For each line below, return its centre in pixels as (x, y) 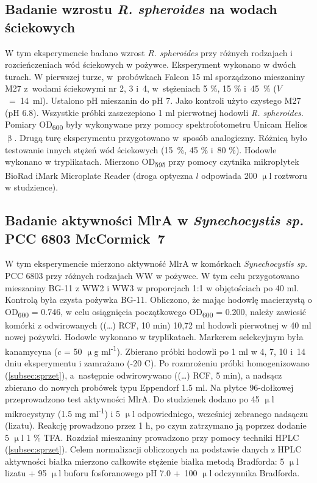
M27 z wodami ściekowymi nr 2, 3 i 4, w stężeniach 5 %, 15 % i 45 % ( (141, 88)
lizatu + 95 (26, 473)
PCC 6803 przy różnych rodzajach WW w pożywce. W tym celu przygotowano (152, 275)
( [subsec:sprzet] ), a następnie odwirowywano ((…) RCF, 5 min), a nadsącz (144, 375)
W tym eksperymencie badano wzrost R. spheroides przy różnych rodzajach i (149, 52)
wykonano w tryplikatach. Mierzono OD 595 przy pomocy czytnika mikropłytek (152, 162)
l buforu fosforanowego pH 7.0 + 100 (128, 473)
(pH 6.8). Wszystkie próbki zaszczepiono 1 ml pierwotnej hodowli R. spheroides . (154, 112)
